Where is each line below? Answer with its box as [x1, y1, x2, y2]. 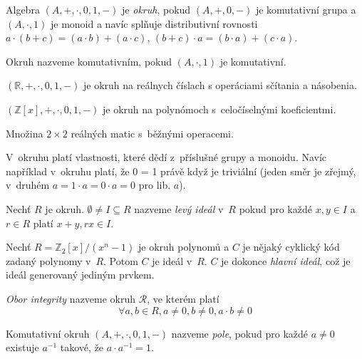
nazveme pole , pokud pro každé [171, 326, 308, 340]
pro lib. [138, 177, 171, 192]
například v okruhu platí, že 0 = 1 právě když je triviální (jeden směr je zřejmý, [6, 163, 356, 178]
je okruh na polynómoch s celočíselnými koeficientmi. [103, 101, 336, 116]
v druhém [6, 177, 50, 192]
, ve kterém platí [147, 291, 219, 306]
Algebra [6, 2, 40, 16]
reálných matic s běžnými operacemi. [71, 125, 234, 140]
